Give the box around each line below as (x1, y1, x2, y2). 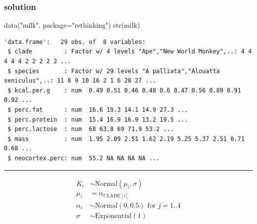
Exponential (95, 212, 132, 220)
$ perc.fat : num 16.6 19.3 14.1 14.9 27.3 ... (7, 106, 188, 113)
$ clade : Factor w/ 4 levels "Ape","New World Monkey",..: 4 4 (7, 48, 252, 55)
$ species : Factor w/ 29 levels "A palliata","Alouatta (7, 67, 220, 75)
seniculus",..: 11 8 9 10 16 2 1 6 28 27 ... (4, 77, 156, 85)
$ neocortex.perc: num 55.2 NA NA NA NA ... (7, 154, 160, 162)
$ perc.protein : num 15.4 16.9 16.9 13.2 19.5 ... (7, 116, 188, 123)
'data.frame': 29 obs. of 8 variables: (4, 38, 146, 45)
